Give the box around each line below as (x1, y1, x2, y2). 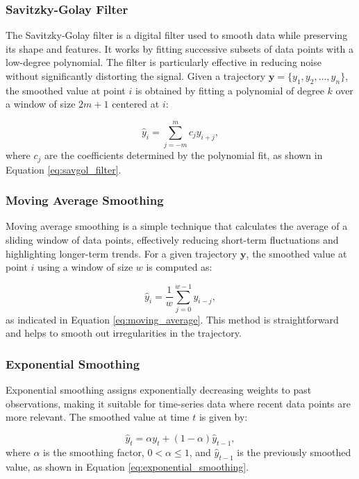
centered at (112, 96, 160, 111)
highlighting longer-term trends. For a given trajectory (6, 246, 237, 260)
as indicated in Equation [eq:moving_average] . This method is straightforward (6, 312, 339, 326)
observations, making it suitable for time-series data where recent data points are (6, 396, 351, 410)
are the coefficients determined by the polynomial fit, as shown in (44, 148, 323, 162)
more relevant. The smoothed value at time (6, 410, 190, 424)
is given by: (199, 410, 248, 424)
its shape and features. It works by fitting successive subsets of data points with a (6, 41, 354, 56)
